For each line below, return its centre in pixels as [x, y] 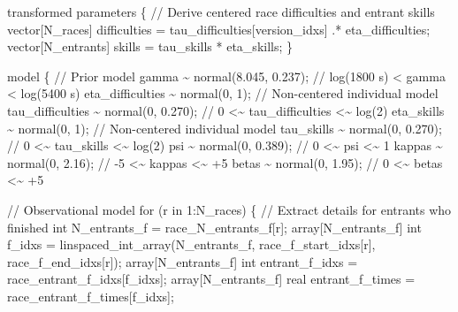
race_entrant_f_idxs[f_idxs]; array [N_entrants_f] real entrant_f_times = [211, 279]
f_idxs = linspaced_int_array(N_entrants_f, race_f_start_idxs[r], [191, 244]
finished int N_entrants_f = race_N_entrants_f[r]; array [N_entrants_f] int [214, 227]
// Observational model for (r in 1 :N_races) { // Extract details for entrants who [229, 209]
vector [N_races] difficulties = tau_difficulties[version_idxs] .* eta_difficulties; [219, 29]
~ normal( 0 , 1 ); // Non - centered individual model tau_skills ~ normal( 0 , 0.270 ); [225, 128]
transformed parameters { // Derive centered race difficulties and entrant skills [221, 11]
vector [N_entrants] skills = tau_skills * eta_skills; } [150, 46]
